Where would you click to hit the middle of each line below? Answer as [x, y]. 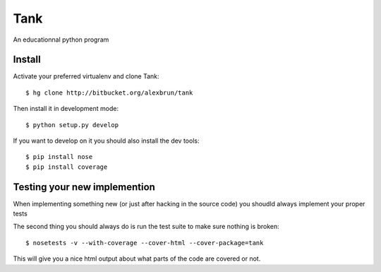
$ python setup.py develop [72, 125]
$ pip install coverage [67, 167]
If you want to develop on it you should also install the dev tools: [106, 141]
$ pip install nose [59, 157]
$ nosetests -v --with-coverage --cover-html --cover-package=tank [145, 243]
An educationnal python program [61, 40]
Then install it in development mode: [66, 109]
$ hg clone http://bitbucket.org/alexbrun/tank [109, 93]
